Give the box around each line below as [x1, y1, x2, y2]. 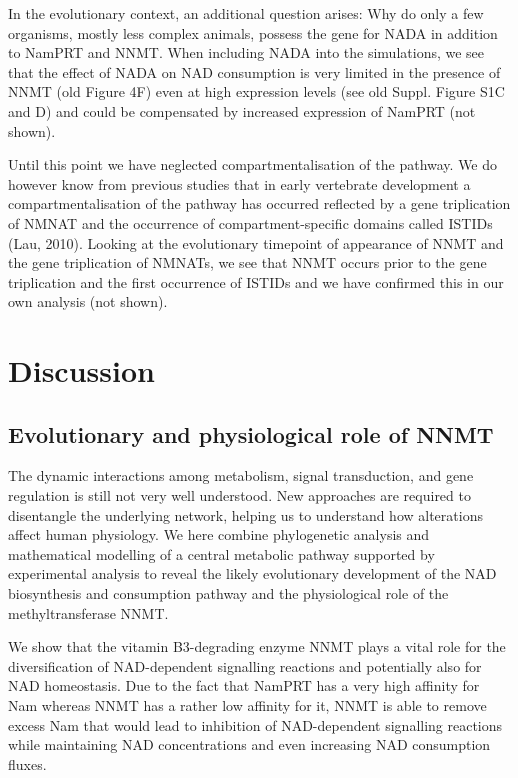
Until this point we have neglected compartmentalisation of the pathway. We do [8, 154, 498, 175]
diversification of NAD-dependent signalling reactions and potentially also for [8, 655, 482, 676]
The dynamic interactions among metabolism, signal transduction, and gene [8, 465, 474, 486]
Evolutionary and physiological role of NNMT [8, 418, 494, 449]
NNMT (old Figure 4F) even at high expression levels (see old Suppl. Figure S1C [8, 81, 505, 102]
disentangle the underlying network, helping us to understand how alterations [8, 504, 483, 525]
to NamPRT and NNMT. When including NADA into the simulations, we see [8, 42, 485, 63]
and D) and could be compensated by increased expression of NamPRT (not [8, 100, 476, 121]
